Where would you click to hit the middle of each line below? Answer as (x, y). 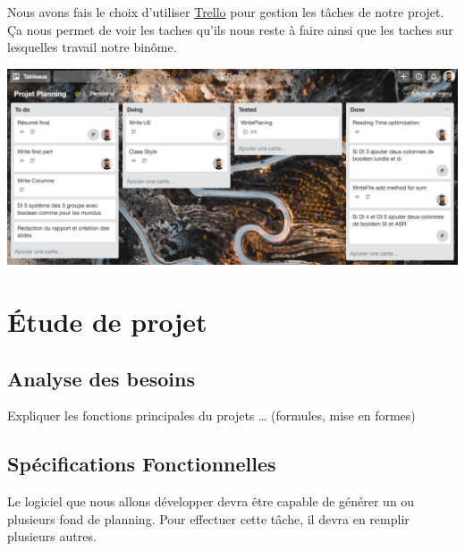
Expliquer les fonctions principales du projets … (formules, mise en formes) (211, 415)
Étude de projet (107, 322)
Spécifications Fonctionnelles (142, 464)
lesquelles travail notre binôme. (92, 47)
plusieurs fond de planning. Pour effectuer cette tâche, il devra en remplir (208, 518)
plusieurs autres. (52, 536)
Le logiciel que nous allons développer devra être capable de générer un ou (211, 501)
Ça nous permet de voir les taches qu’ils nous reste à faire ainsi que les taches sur (230, 29)
